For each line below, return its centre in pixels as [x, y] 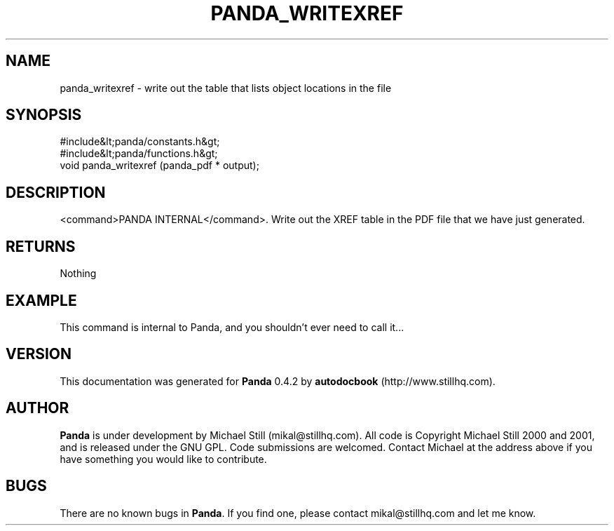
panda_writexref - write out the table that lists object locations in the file [226, 88]
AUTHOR [37, 408]
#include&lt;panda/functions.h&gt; [139, 154]
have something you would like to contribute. [163, 459]
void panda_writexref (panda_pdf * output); [159, 166]
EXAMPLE [41, 300]
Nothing [78, 274]
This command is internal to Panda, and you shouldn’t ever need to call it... [232, 327]
